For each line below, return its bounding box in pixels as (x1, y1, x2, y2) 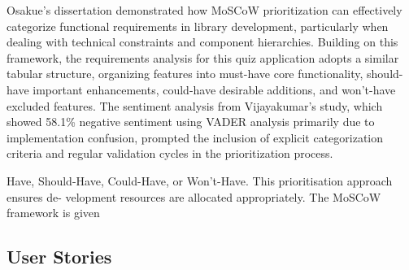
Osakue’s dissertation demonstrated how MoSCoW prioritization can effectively (7, 2, 402, 18)
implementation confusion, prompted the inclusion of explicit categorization (7, 128, 384, 146)
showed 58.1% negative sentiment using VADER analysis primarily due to (7, 113, 375, 130)
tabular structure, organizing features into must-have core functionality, (7, 65, 363, 82)
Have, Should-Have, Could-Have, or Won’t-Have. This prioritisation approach (7, 172, 393, 189)
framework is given (7, 204, 100, 221)
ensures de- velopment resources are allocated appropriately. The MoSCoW (7, 188, 381, 205)
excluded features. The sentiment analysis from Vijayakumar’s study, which (7, 97, 383, 114)
